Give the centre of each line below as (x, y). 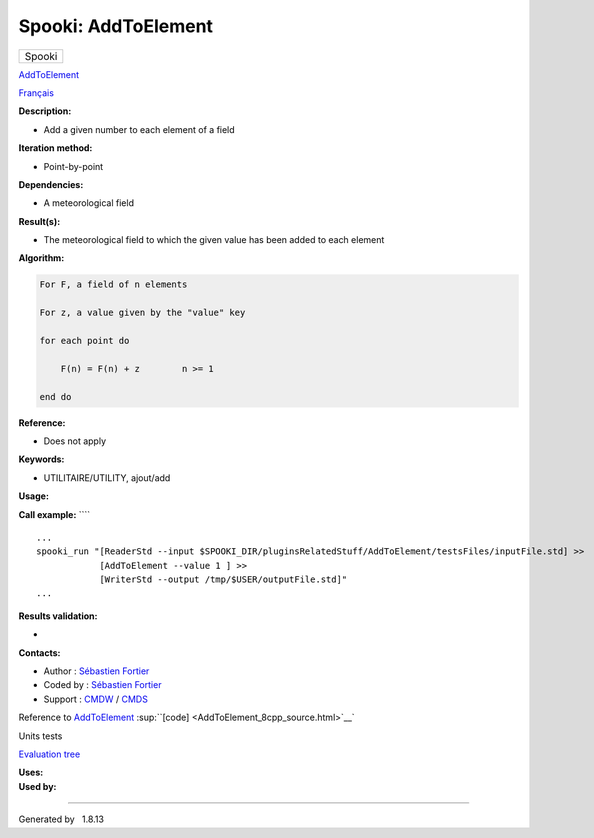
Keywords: (41, 459)
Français (36, 92)
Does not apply (75, 441)
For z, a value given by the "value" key (142, 313)
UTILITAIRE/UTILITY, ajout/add (107, 477)
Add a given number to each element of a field (139, 129)
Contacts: (39, 652)
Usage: (34, 496)
